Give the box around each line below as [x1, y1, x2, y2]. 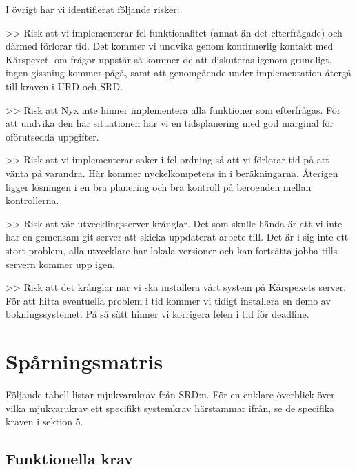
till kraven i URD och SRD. [6, 79, 123, 93]
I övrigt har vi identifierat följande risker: [6, 2, 180, 16]
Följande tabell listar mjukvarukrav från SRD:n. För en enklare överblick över [6, 387, 335, 401]
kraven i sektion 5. [6, 414, 83, 429]
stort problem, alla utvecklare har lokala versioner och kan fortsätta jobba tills [6, 243, 338, 257]
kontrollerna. [6, 193, 59, 207]
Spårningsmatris [6, 347, 163, 376]
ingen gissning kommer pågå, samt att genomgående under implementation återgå [6, 65, 351, 80]
